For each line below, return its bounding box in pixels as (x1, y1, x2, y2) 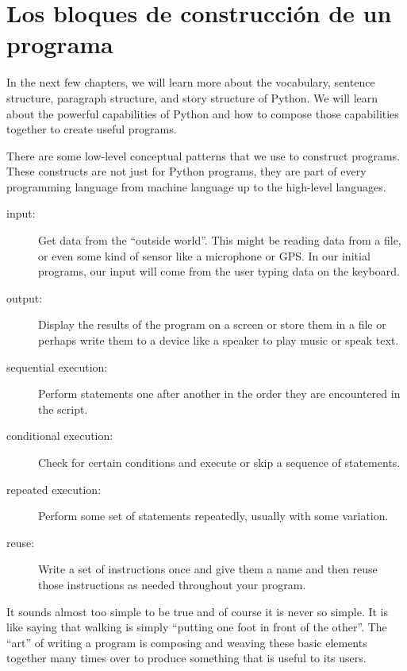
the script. (38, 400, 88, 417)
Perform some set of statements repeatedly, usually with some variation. (38, 507, 389, 524)
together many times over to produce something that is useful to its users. (6, 650, 367, 666)
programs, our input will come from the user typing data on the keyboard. (38, 263, 400, 280)
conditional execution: (6, 427, 113, 444)
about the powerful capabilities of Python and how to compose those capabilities (6, 105, 399, 121)
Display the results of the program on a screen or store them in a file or (38, 316, 386, 333)
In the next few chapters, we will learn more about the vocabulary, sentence (6, 74, 375, 91)
